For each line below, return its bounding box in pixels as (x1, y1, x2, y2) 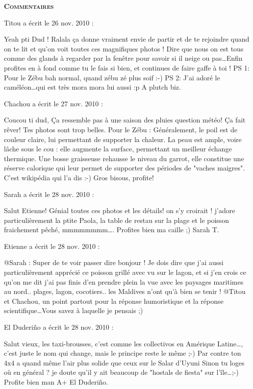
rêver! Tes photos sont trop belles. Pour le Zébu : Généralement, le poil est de (4, 124, 238, 134)
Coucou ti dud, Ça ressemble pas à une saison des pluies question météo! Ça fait (4, 115, 246, 125)
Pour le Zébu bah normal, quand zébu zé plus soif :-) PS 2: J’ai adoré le (4, 72, 220, 82)
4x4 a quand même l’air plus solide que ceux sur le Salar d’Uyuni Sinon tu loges (4, 357, 245, 367)
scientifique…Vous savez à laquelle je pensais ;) (4, 305, 143, 316)
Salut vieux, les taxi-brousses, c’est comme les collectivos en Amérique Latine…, (4, 338, 243, 348)
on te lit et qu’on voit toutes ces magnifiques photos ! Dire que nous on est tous (4, 43, 244, 53)
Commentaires (4, 1, 54, 11)
